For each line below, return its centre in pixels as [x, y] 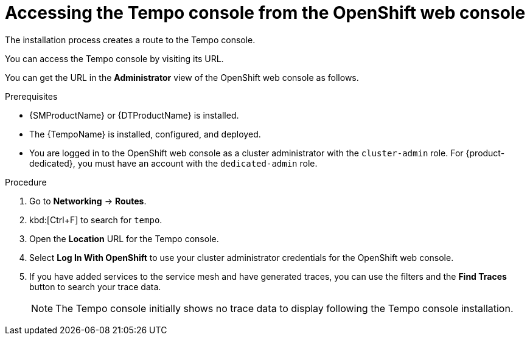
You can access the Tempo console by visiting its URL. [114, 58]
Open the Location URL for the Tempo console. [124, 238]
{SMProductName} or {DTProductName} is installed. [134, 115]
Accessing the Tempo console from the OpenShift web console [265, 13]
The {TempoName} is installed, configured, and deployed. [145, 134]
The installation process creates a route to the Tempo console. [130, 40]
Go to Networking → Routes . [88, 201]
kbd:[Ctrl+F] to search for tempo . [96, 220]
